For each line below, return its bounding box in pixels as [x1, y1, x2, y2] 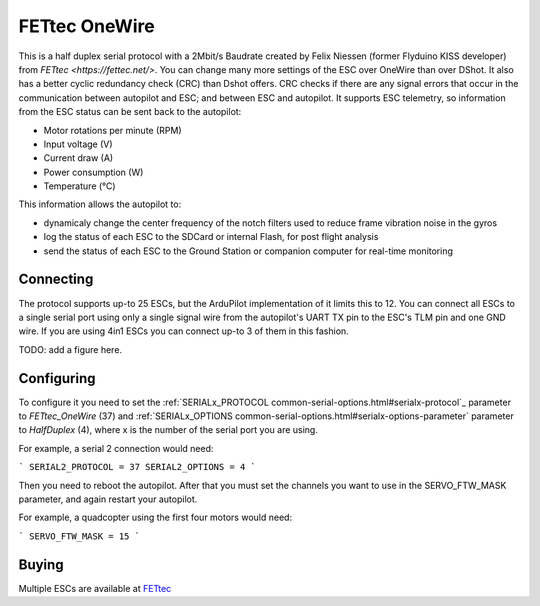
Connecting [18, 271, 94, 288]
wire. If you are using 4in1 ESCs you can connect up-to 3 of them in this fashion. [18, 325, 349, 337]
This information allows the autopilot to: [18, 198, 182, 210]
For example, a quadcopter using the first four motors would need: [18, 511, 293, 524]
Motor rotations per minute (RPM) [43, 124, 182, 136]
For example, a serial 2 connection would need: [18, 442, 214, 454]
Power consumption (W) [43, 166, 144, 178]
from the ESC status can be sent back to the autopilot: [18, 106, 242, 118]
